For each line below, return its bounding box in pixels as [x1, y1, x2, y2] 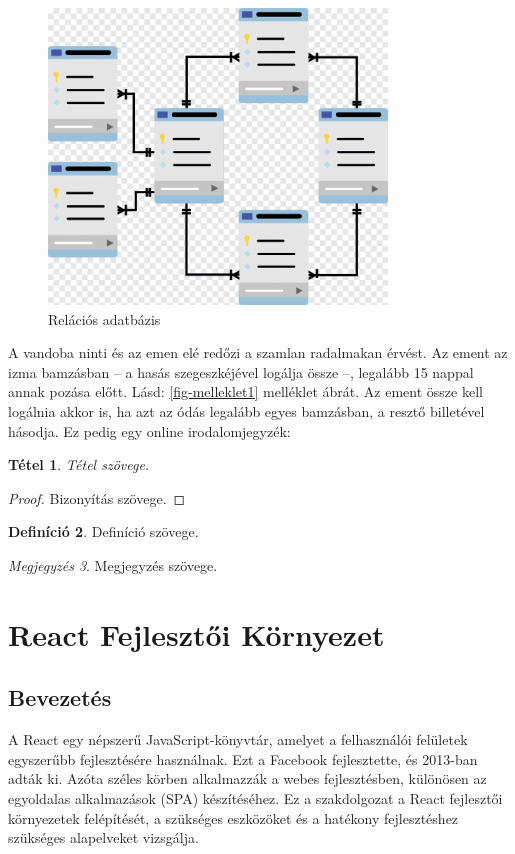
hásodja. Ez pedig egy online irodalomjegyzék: [8, 420, 291, 441]
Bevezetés [8, 682, 112, 713]
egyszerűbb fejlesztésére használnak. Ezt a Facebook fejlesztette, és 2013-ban [8, 748, 478, 769]
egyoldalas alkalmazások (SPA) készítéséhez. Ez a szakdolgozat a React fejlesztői [8, 787, 503, 808]
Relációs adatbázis [48, 308, 161, 329]
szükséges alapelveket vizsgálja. [8, 827, 199, 848]
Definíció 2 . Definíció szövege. [8, 521, 199, 542]
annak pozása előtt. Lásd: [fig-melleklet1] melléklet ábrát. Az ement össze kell [8, 381, 483, 402]
